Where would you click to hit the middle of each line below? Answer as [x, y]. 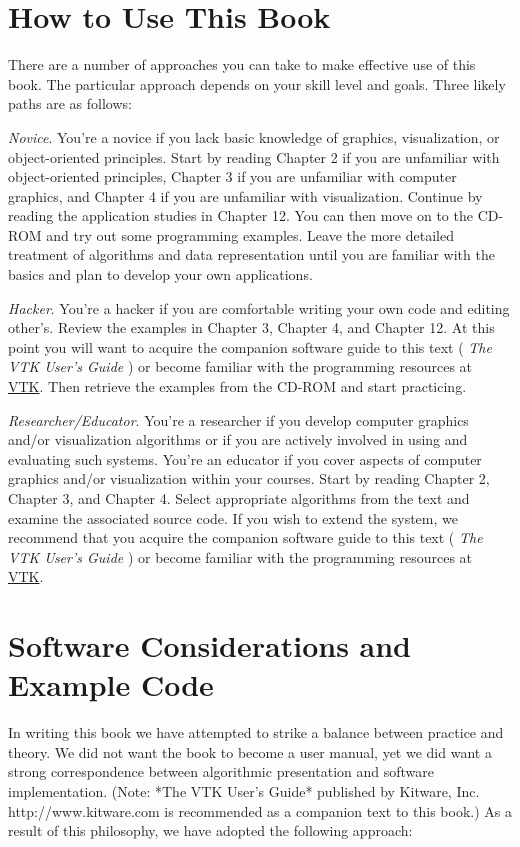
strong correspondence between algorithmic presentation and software [221, 771]
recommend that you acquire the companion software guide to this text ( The [245, 537]
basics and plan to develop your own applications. [160, 274]
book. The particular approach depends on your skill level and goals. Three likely [257, 83]
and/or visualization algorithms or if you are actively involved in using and [238, 439]
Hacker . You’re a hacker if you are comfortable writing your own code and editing [259, 307]
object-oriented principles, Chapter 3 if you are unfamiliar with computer [232, 176]
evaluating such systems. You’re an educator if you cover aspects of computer [245, 458]
